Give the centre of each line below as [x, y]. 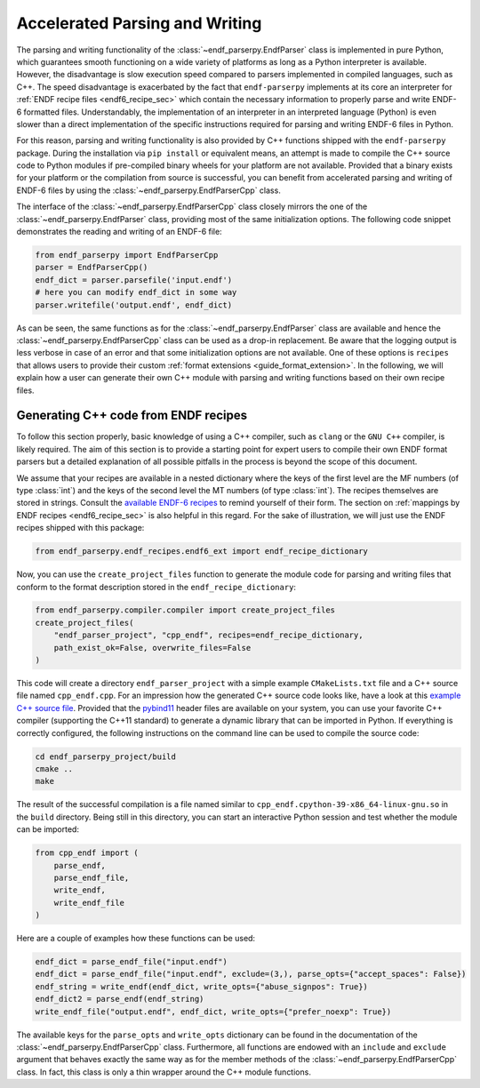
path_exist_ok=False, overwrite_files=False [152, 648]
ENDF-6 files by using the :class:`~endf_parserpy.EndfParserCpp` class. [149, 190]
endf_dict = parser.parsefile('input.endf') [134, 280]
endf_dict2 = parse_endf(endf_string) [120, 999]
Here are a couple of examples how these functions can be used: [136, 939]
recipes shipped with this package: [80, 528]
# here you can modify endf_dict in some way [136, 292]
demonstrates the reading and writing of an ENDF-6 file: [119, 232]
